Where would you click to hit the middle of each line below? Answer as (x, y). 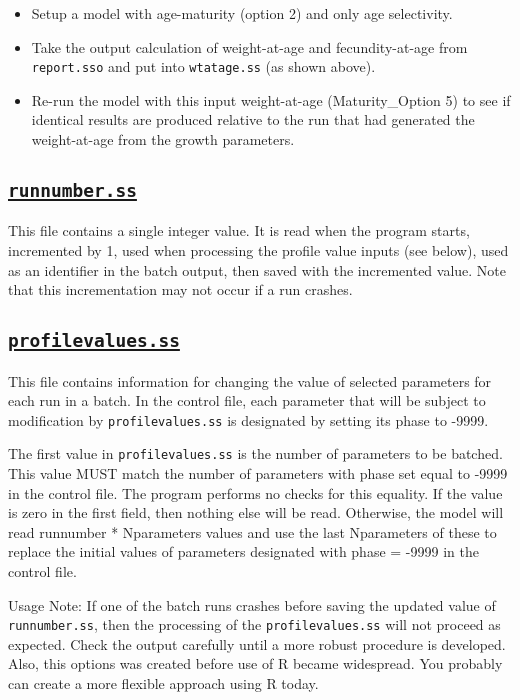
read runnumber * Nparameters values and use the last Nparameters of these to (252, 531)
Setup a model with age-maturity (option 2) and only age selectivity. (242, 13)
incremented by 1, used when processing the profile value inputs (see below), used (258, 250)
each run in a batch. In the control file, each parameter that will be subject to (247, 400)
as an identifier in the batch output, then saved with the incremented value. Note (257, 269)
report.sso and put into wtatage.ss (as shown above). (203, 66)
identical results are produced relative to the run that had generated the (253, 119)
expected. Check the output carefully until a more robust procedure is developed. (257, 643)
